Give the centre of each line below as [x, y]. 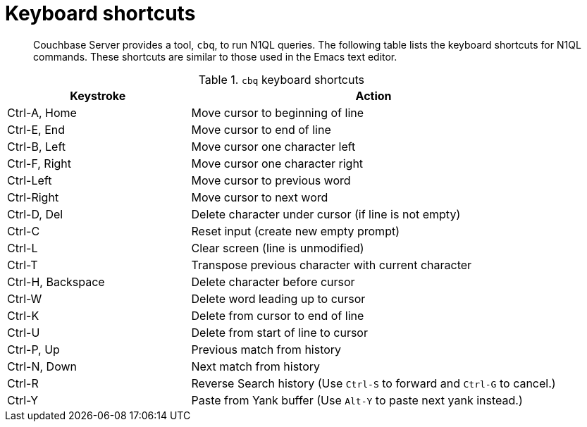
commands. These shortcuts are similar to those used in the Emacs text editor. [215, 56]
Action [373, 95]
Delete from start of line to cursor [279, 332]
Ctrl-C [24, 231]
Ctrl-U [24, 332]
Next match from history [256, 366]
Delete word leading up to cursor [278, 298]
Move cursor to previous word [271, 180]
